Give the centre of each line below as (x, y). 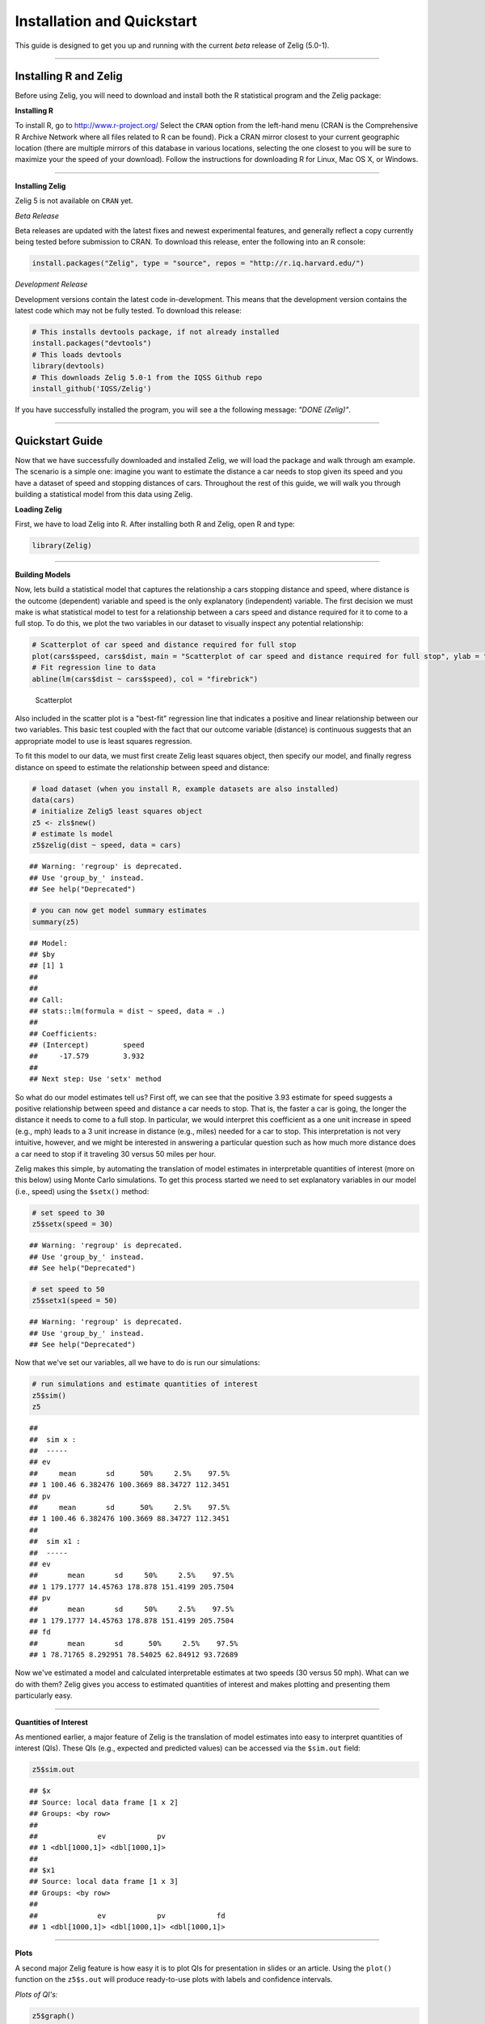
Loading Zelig (38, 509)
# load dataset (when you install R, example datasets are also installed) (186, 789)
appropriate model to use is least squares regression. (104, 741)
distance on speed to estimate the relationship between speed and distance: (142, 767)
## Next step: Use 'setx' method (95, 1079)
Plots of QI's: (36, 1994)
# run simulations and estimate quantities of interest (145, 1384)
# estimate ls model (72, 834)
